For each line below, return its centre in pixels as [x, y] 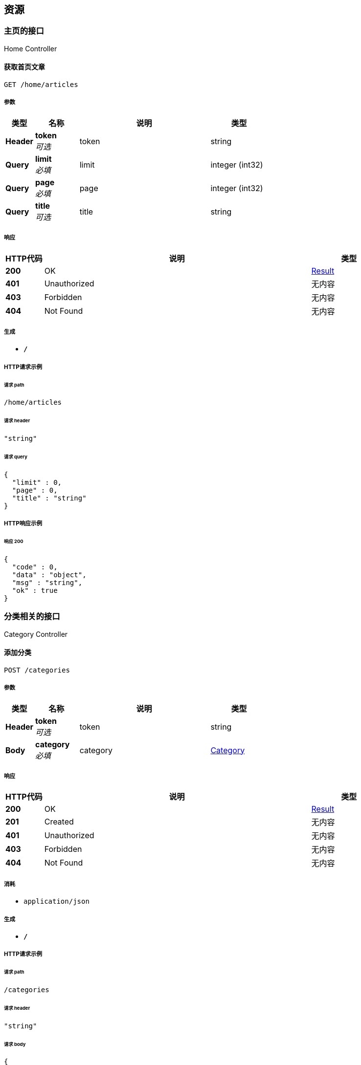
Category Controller [36, 634]
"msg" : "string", [47, 582]
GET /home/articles [41, 85]
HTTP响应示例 [23, 524]
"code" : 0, [35, 567]
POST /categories [37, 670]
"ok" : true [35, 590]
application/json [56, 902]
